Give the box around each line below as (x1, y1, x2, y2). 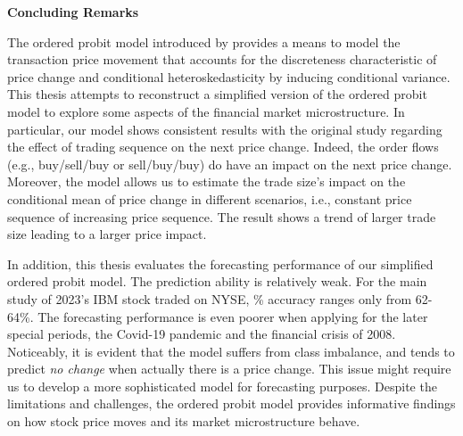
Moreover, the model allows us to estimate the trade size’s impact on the (7, 172, 406, 191)
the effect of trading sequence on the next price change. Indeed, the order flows (7, 137, 439, 156)
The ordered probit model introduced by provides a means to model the (7, 32, 401, 51)
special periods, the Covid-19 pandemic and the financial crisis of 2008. (7, 325, 396, 343)
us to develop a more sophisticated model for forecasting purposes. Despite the (7, 376, 437, 395)
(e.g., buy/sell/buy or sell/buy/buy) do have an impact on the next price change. (7, 154, 452, 173)
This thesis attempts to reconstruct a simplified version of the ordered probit (7, 85, 427, 103)
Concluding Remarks (7, 3, 139, 21)
